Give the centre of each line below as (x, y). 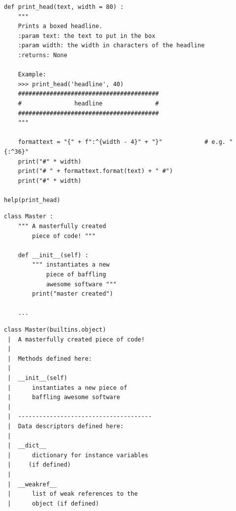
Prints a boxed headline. (60, 26)
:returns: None (43, 55)
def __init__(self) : (53, 255)
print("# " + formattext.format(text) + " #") (95, 171)
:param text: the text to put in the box (87, 36)
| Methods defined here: (50, 358)
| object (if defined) (53, 503)
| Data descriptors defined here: (66, 426)
